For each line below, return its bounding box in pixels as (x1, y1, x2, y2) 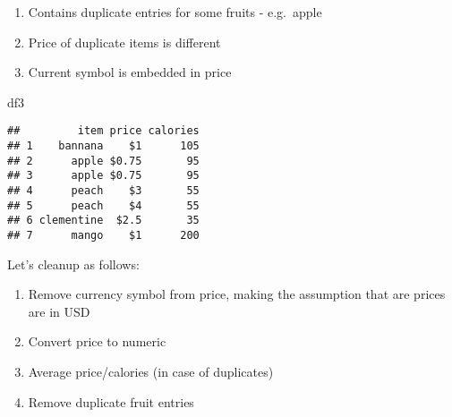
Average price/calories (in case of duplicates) (28, 362, 274, 380)
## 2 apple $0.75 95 (7, 154, 200, 167)
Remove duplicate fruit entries (28, 392, 194, 411)
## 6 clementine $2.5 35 (7, 214, 200, 227)
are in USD (28, 302, 90, 320)
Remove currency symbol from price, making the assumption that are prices (28, 285, 446, 303)
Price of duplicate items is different (28, 32, 221, 51)
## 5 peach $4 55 (7, 199, 200, 212)
